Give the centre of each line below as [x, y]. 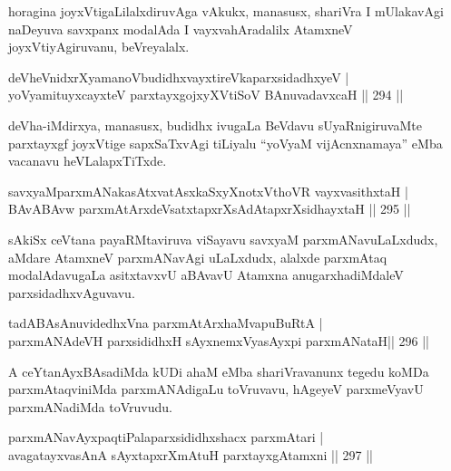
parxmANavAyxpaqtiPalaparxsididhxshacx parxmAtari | [166, 437]
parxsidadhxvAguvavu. [72, 292]
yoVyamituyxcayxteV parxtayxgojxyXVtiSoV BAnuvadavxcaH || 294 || [206, 95]
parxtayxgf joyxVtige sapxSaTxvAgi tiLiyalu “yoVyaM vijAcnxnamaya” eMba [225, 143]
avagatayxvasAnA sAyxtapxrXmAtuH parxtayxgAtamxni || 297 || [191, 454]
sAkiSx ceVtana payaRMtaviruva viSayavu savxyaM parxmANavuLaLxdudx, [223, 239]
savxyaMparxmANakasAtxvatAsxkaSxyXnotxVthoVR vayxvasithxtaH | [208, 191]
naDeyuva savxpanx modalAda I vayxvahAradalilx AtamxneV [181, 29]
